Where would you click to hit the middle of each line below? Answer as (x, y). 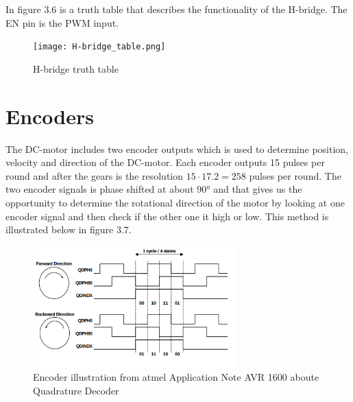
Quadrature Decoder (76, 390)
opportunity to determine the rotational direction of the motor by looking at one (175, 202)
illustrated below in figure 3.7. (69, 229)
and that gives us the (258, 189)
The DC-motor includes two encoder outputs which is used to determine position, (177, 149)
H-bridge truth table (76, 68)
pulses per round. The (295, 175)
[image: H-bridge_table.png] (99, 47)
